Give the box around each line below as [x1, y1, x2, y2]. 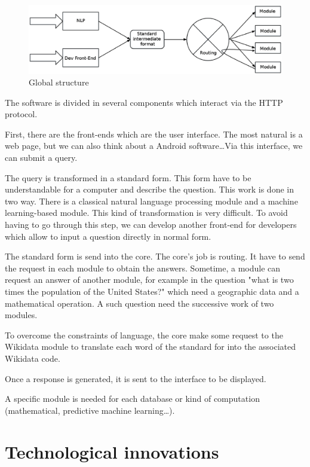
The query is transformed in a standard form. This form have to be [5, 171, 251, 184]
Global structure [29, 76, 89, 88]
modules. [5, 309, 38, 321]
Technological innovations [5, 439, 219, 463]
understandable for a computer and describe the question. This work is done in [5, 183, 294, 196]
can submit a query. [5, 151, 78, 164]
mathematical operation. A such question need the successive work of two [5, 297, 274, 309]
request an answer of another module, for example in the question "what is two [5, 273, 294, 286]
